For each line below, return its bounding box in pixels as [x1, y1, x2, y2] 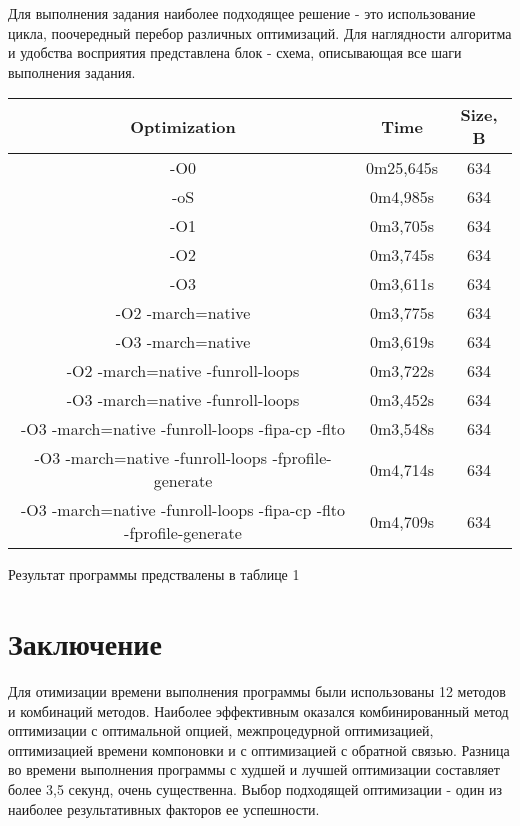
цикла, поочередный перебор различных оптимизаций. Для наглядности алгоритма [8, 22, 512, 43]
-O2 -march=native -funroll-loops [66, 359, 300, 383]
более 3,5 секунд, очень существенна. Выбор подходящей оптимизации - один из [8, 779, 503, 800]
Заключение [8, 623, 162, 664]
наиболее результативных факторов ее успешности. [8, 798, 320, 819]
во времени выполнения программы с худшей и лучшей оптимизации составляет [8, 759, 500, 780]
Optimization [130, 114, 236, 138]
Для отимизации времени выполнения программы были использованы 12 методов [8, 681, 506, 702]
